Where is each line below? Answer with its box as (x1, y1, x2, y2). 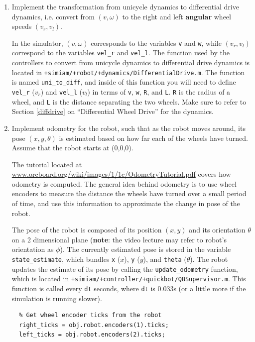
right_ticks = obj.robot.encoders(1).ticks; (19, 321, 169, 329)
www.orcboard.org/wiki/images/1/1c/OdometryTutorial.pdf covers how (11, 169, 231, 179)
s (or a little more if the (173, 283, 246, 293)
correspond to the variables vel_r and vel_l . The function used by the (11, 47, 230, 58)
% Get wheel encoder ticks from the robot (19, 312, 162, 319)
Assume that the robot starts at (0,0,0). (11, 142, 133, 153)
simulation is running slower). (11, 293, 102, 303)
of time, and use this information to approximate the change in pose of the (11, 198, 240, 209)
